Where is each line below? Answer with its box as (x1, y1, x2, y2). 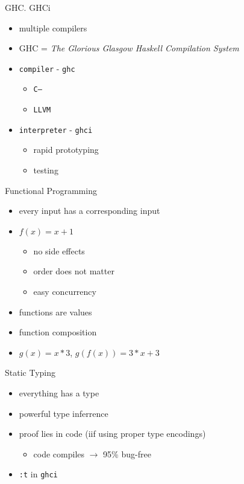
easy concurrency (33, 285, 96, 297)
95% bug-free (103, 447, 151, 460)
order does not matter (33, 265, 114, 277)
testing (33, 164, 58, 176)
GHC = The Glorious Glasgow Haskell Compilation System (19, 42, 239, 54)
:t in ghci (19, 468, 58, 480)
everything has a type (19, 386, 99, 399)
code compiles (33, 447, 85, 460)
